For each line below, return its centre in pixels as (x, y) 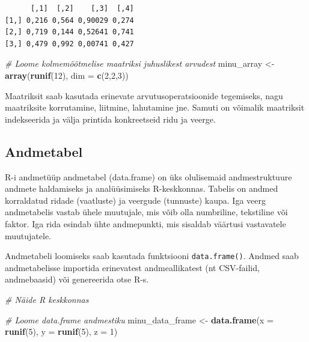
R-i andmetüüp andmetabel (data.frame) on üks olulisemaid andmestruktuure (148, 176)
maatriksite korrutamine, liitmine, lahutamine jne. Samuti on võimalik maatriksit (155, 107)
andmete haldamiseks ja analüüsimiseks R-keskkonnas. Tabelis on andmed (142, 188)
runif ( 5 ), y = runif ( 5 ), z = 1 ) (61, 331)
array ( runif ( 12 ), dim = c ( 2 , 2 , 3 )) (67, 75)
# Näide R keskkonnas (47, 299)
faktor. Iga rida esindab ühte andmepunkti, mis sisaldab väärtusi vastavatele (145, 223)
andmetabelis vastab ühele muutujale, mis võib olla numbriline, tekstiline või (146, 212)
